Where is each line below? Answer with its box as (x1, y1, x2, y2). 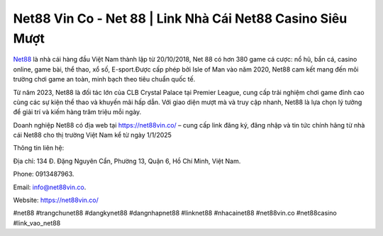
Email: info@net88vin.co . (13, 183, 87, 191)
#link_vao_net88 (13, 218, 61, 227)
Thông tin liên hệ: (13, 144, 65, 152)
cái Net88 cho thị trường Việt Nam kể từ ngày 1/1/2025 (13, 131, 172, 140)
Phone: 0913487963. (13, 170, 74, 179)
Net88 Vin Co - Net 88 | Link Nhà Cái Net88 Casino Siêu (13, 11, 348, 26)
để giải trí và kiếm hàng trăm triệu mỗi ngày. (13, 108, 142, 116)
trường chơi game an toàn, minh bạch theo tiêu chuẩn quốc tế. (13, 75, 196, 84)
